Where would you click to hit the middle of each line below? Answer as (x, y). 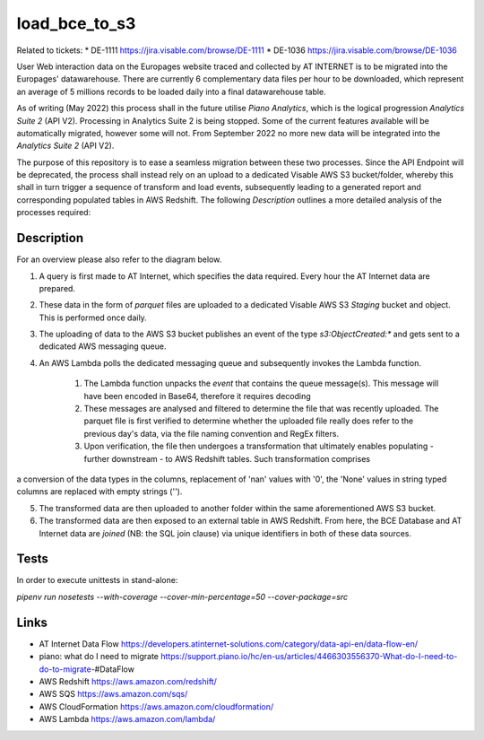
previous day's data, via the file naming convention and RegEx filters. (212, 433)
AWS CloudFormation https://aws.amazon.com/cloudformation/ (156, 706)
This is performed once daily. (93, 318)
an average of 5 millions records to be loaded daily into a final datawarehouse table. (171, 91)
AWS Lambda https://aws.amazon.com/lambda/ (127, 719)
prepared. (57, 288)
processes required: (54, 213)
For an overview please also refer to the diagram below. (119, 259)
